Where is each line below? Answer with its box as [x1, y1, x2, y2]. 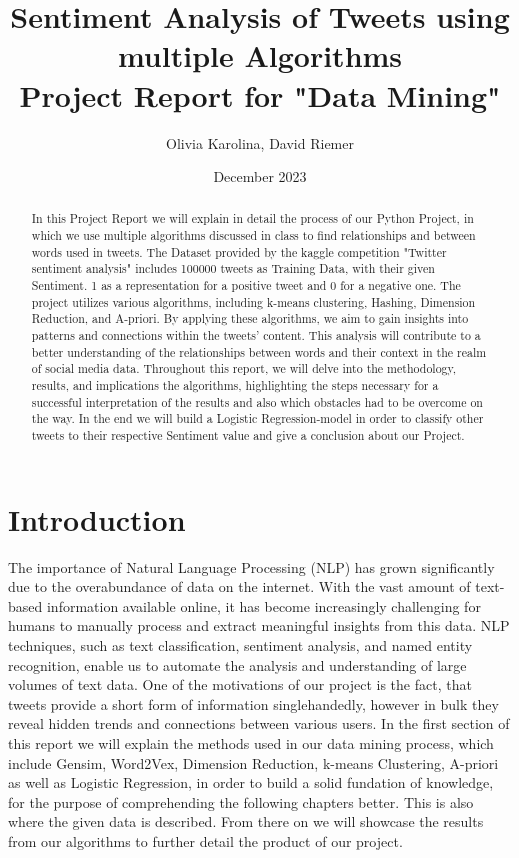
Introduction [8, 498, 186, 539]
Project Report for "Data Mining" [19, 74, 501, 115]
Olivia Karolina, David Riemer [166, 132, 354, 153]
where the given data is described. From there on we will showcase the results [8, 811, 484, 832]
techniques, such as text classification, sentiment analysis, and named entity [8, 634, 473, 655]
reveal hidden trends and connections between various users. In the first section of [8, 713, 510, 734]
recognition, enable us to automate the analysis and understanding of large [8, 654, 467, 675]
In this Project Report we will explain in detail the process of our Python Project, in [31, 210, 474, 227]
